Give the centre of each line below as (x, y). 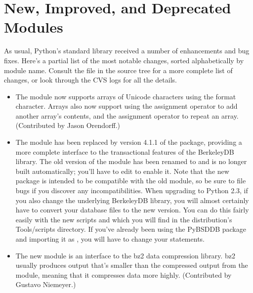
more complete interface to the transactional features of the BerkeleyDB (125, 151)
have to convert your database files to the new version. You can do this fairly (132, 210)
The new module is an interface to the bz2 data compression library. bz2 (125, 255)
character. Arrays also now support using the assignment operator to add (126, 106)
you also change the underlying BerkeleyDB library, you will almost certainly (132, 200)
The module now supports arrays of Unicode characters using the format (126, 96)
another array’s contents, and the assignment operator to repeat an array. (127, 115)
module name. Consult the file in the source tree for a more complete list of (118, 70)
